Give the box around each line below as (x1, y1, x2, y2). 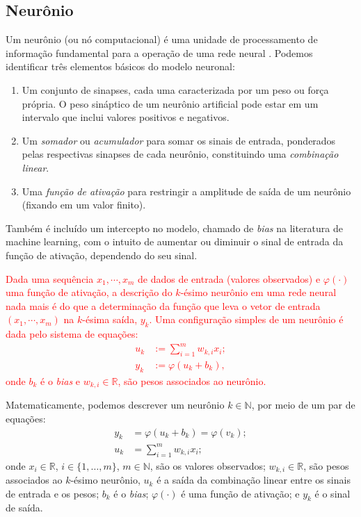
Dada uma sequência (6, 271, 94, 286)
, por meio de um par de (251, 397, 355, 412)
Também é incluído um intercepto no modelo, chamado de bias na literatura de (6, 220, 343, 235)
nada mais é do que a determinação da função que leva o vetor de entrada (6, 298, 321, 313)
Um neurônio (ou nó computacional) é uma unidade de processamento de (6, 32, 318, 47)
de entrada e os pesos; (6, 486, 99, 500)
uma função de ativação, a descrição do (6, 285, 173, 299)
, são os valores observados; (150, 458, 266, 473)
